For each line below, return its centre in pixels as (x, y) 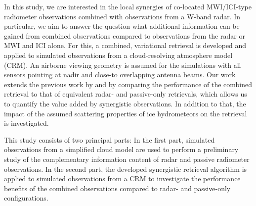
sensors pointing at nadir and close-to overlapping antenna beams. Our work (120, 75)
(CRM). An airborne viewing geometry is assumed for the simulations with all (123, 65)
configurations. (26, 198)
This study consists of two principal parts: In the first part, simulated (109, 139)
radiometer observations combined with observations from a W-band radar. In (122, 16)
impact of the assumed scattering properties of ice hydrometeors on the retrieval (126, 113)
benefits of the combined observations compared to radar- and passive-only (117, 188)
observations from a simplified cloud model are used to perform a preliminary (121, 149)
